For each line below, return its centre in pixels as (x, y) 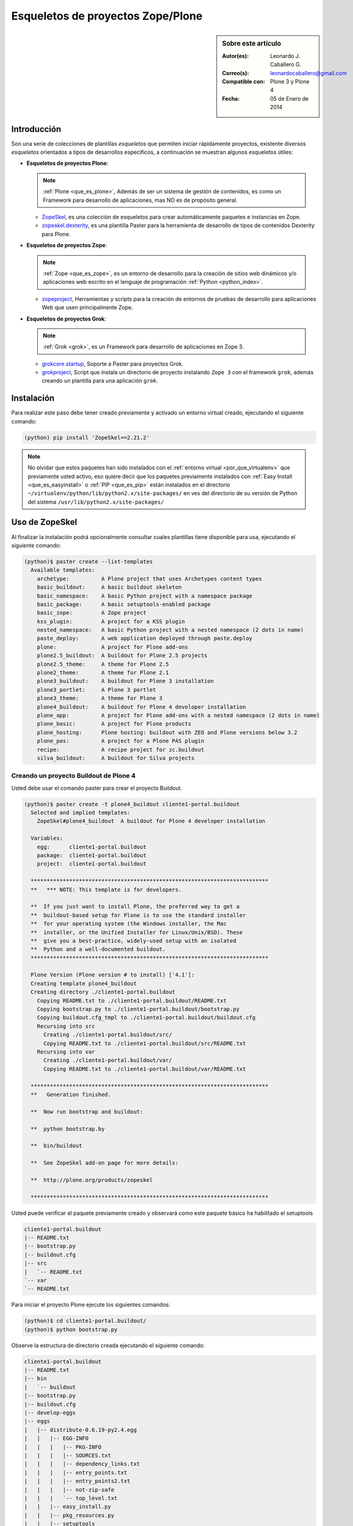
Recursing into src (66, 1026)
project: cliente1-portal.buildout (91, 864)
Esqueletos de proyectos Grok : (66, 319)
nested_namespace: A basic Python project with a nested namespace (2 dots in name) (170, 630)
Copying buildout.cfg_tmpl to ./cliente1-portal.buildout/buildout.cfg (146, 1018)
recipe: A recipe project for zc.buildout (120, 750)
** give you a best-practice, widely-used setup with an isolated (134, 941)
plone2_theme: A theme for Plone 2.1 (103, 673)
